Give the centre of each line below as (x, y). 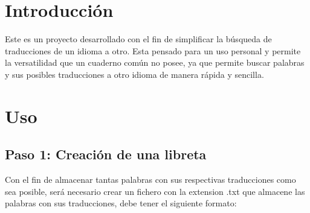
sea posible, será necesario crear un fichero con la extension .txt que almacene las (155, 191)
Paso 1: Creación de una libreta (106, 154)
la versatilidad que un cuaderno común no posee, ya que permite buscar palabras (155, 62)
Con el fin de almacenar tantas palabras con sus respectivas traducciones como (150, 180)
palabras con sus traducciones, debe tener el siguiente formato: (121, 203)
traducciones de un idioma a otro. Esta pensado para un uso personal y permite (153, 50)
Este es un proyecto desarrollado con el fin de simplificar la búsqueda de (138, 39)
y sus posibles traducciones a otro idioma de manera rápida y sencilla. (134, 74)
